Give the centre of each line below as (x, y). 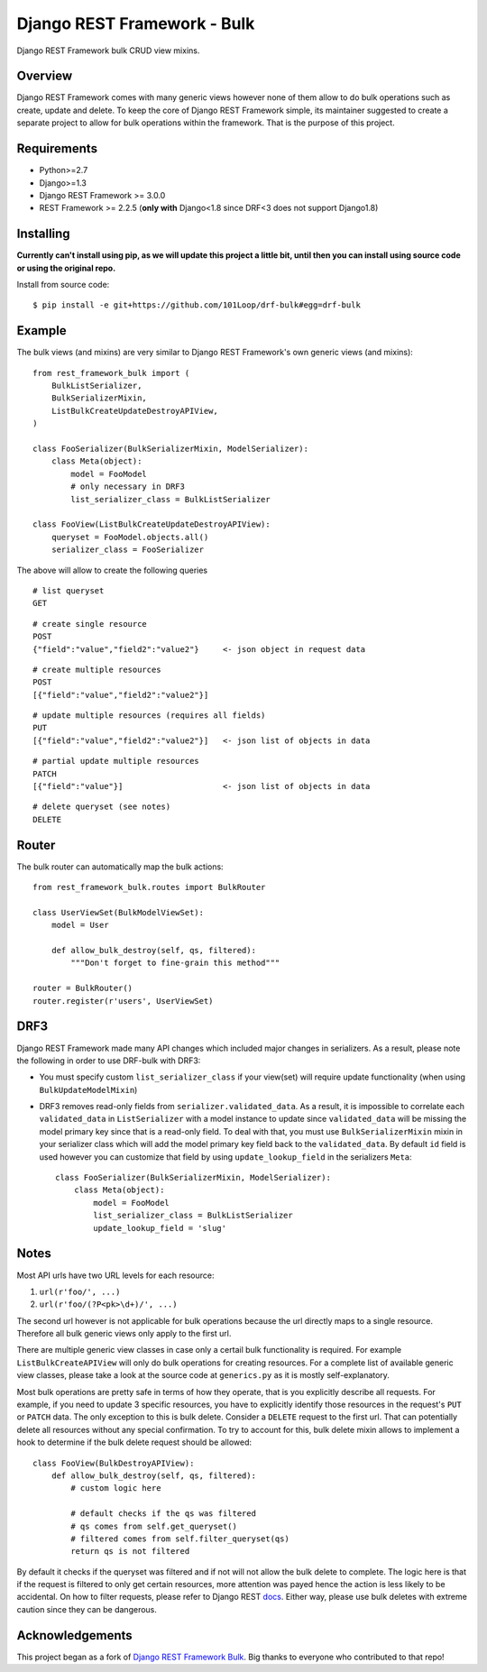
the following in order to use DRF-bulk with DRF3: (109, 1061)
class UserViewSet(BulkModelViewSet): (119, 912)
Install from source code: (63, 285)
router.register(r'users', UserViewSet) (123, 1001)
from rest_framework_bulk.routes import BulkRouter (149, 887)
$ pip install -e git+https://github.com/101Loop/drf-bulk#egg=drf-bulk (197, 305)
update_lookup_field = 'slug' (160, 1228)
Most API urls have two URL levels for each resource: (115, 1275)
